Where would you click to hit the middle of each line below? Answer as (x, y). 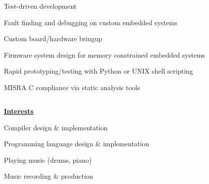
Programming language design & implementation (77, 144)
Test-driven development (40, 6)
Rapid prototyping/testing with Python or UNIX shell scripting (98, 71)
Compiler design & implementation (56, 127)
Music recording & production (49, 176)
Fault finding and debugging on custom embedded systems (91, 22)
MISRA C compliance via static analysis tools (72, 87)
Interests (19, 111)
